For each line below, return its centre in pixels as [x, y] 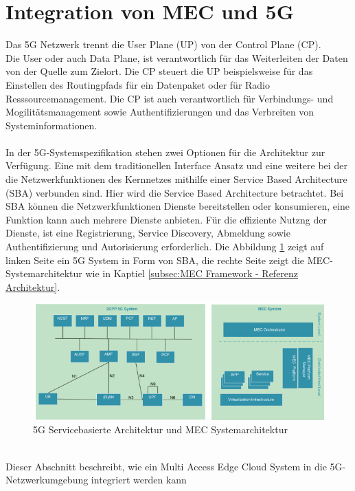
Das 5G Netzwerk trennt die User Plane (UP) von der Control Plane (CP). [163, 44]
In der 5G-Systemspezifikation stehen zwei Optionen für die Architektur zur [165, 152]
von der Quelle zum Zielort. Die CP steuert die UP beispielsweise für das [159, 71]
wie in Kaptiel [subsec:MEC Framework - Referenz [192, 273]
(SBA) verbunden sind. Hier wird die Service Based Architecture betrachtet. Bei [175, 192]
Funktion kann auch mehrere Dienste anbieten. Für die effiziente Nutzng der [166, 219]
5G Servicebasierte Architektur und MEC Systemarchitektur [160, 429]
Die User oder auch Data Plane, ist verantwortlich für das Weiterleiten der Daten [177, 57]
